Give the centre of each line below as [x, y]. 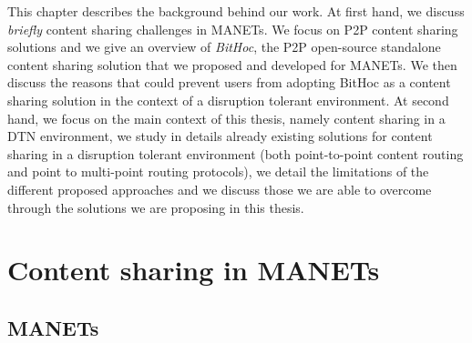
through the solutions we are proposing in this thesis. [156, 207]
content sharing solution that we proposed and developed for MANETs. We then [232, 64]
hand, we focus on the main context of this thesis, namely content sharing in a [226, 118]
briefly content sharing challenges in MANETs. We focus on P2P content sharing [233, 29]
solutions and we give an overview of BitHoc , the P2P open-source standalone [224, 47]
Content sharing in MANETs [194, 270]
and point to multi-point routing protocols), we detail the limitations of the [218, 171]
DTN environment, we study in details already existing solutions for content [220, 136]
